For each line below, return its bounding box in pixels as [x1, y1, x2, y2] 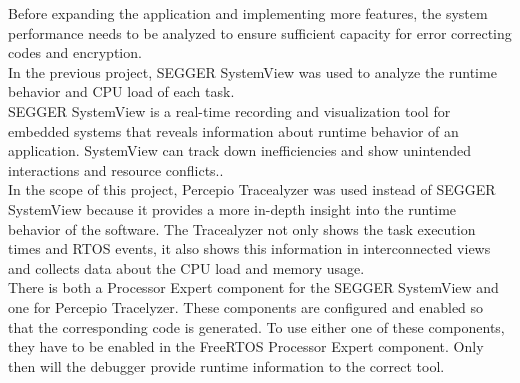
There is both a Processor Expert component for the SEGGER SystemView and [8, 277, 499, 298]
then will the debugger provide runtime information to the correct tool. [8, 355, 445, 376]
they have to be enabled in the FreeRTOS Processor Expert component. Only [8, 336, 484, 357]
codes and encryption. [8, 42, 142, 63]
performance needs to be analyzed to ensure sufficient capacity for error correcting [8, 22, 512, 43]
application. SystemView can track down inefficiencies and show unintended [8, 140, 472, 161]
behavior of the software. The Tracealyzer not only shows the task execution [8, 218, 476, 239]
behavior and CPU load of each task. [8, 81, 235, 102]
